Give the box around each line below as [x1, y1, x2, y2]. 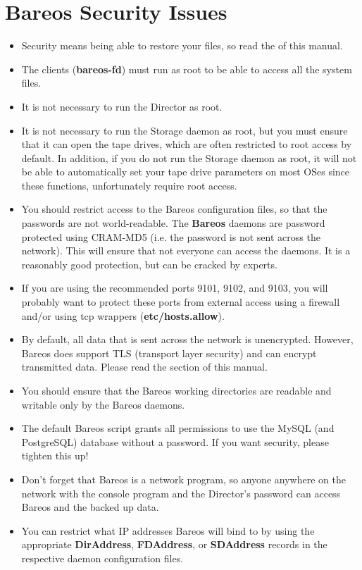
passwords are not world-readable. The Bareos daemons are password [21, 216, 325, 230]
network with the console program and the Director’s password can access [21, 485, 341, 500]
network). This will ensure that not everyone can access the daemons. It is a [21, 243, 351, 258]
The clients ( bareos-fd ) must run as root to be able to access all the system [21, 61, 352, 76]
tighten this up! [21, 448, 89, 463]
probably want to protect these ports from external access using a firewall [21, 295, 340, 309]
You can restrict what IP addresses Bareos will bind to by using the [21, 523, 315, 538]
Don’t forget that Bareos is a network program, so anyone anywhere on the [21, 471, 346, 486]
